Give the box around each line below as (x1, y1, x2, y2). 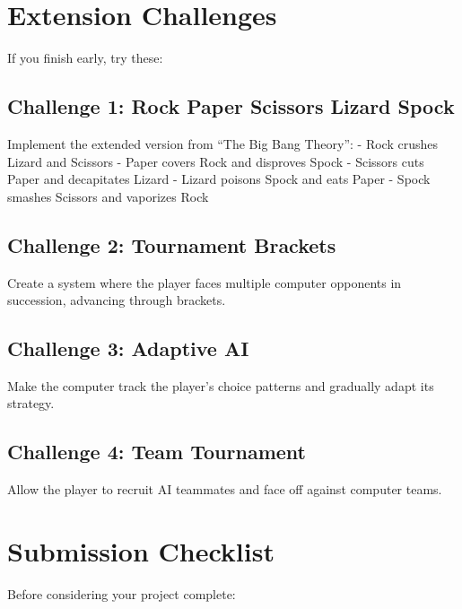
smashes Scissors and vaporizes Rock (7, 187, 209, 205)
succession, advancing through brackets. (7, 291, 226, 309)
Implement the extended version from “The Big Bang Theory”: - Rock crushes (7, 134, 439, 152)
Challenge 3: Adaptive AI (7, 335, 249, 362)
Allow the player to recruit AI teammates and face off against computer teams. (7, 480, 442, 499)
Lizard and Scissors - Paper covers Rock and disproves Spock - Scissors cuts (7, 152, 424, 170)
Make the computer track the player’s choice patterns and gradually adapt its (7, 376, 434, 395)
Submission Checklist (7, 533, 275, 570)
